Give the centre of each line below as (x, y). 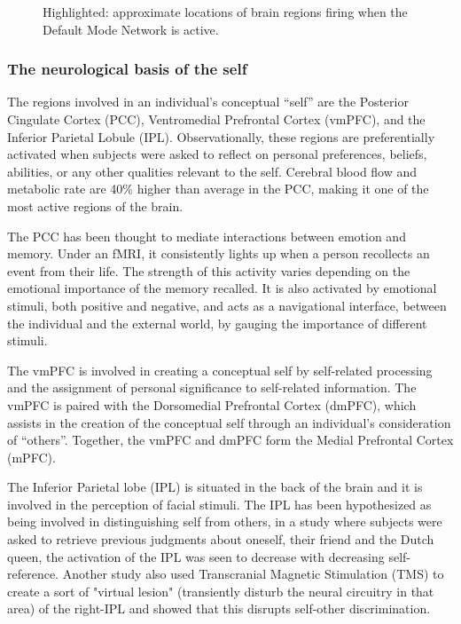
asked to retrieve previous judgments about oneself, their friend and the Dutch (221, 539)
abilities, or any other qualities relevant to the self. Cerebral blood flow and (212, 171)
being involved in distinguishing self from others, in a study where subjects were (225, 521)
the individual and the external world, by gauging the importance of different (217, 323)
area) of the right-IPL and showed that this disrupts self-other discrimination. (219, 608)
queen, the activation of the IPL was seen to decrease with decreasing (196, 556)
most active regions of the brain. (95, 205)
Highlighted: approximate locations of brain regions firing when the (225, 12)
